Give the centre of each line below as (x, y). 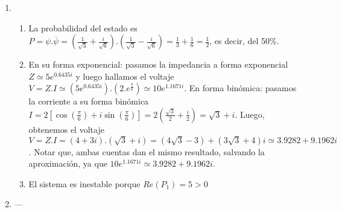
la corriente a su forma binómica (89, 101)
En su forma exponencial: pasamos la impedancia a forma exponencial (158, 64)
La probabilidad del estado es (83, 27)
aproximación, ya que (68, 163)
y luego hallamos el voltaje (125, 76)
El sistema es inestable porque (84, 183)
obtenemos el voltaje (66, 129)
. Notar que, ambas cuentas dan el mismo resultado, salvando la (147, 151)
